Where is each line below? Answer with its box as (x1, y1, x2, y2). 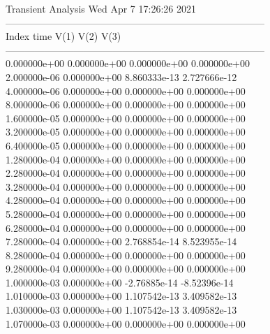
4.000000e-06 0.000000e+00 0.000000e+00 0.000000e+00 (6, 83, 246, 98)
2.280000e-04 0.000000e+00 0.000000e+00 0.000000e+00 (6, 166, 246, 180)
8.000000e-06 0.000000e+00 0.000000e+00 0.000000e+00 (6, 97, 246, 112)
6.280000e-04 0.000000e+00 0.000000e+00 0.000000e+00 (6, 220, 246, 235)
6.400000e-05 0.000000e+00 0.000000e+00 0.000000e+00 (6, 138, 246, 152)
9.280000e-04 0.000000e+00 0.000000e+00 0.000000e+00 (6, 261, 246, 276)
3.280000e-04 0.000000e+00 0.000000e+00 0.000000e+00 (6, 179, 246, 194)
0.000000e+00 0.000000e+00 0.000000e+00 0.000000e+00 (6, 56, 250, 71)
